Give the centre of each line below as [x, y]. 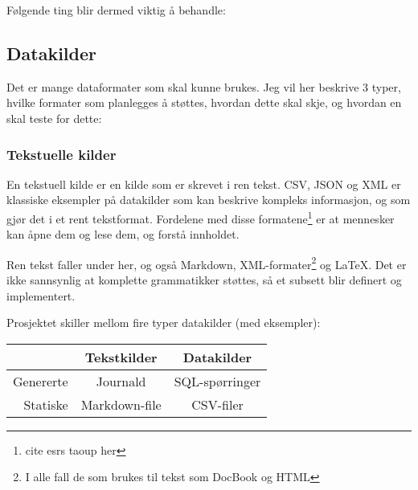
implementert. [41, 295]
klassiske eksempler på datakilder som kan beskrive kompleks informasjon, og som [209, 200]
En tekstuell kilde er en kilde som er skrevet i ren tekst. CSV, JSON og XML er [204, 184]
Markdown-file [121, 404]
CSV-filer [217, 404]
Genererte [41, 381]
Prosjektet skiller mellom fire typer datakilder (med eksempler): [164, 323]
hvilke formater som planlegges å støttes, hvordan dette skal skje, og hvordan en [204, 102]
